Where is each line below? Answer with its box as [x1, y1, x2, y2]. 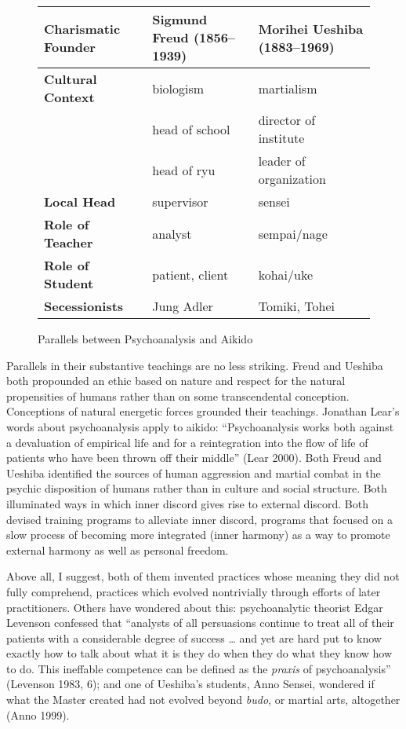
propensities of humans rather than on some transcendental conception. [6, 387, 350, 404]
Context [44, 88, 95, 106]
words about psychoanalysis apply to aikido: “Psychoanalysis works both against [6, 418, 394, 434]
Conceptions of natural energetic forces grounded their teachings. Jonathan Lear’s [6, 403, 400, 419]
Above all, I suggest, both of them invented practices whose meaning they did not [6, 568, 400, 584]
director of [258, 111, 316, 129]
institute [258, 129, 305, 147]
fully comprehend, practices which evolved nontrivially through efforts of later [6, 583, 381, 599]
